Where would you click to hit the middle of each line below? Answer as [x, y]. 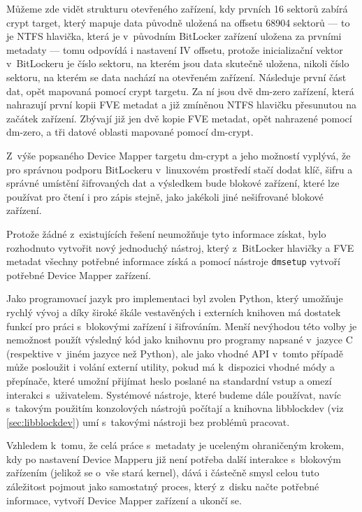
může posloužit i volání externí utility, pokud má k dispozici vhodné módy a [171, 367]
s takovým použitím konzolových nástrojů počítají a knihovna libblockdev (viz [175, 408]
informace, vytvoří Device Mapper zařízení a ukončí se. [124, 500]
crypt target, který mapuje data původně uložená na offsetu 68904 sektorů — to [178, 22]
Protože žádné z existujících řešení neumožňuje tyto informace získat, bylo [166, 233]
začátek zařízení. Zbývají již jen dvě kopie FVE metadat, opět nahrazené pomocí [179, 118]
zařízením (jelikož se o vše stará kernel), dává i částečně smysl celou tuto [163, 472]
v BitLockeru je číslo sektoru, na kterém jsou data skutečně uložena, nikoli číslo [178, 63]
